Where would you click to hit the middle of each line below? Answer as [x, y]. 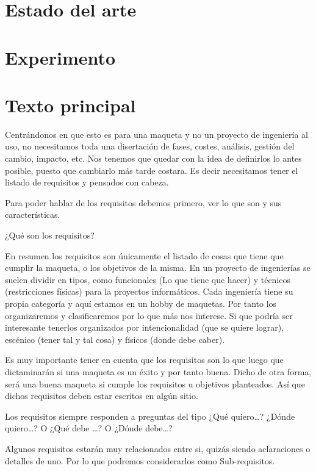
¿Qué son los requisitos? [50, 235]
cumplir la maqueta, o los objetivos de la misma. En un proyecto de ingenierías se [158, 268]
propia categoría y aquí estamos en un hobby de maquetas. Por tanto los [141, 303]
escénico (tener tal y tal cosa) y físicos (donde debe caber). [115, 339]
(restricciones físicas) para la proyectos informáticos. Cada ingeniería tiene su [149, 291]
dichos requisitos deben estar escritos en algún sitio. [102, 396]
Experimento [60, 57]
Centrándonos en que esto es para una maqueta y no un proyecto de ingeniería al [156, 134]
